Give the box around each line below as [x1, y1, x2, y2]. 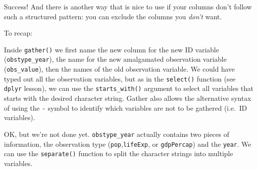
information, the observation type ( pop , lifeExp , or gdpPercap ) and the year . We [4, 138, 252, 149]
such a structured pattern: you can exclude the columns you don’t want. [4, 11, 222, 21]
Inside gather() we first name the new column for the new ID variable [4, 44, 219, 54]
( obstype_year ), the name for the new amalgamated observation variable [4, 54, 227, 64]
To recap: [4, 28, 33, 38]
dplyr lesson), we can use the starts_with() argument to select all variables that [4, 83, 254, 93]
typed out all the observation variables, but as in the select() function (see [4, 73, 236, 84]
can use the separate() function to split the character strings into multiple [4, 148, 233, 159]
